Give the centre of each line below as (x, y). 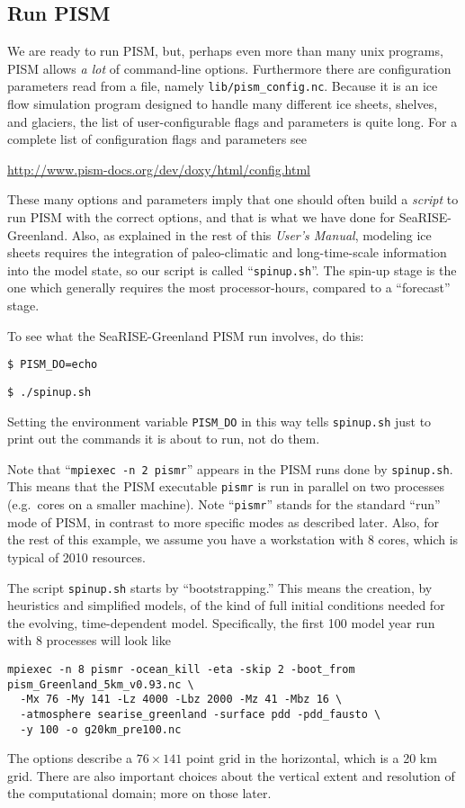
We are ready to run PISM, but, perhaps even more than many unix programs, (225, 51)
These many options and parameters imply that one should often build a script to (233, 199)
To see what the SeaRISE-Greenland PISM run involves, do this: (186, 335)
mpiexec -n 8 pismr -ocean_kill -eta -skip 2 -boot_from (181, 669)
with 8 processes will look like (89, 640)
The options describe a (70, 758)
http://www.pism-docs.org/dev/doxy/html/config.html (159, 169)
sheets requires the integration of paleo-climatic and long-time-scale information (227, 252)
